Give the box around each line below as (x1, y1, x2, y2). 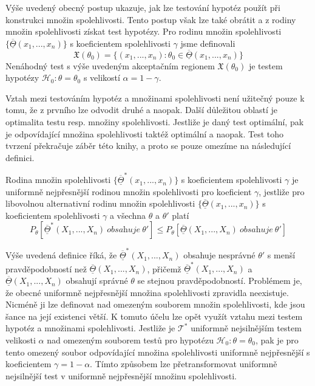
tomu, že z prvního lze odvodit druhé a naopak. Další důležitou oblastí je (5, 103, 278, 116)
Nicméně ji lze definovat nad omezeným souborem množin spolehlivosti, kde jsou (5, 298, 305, 311)
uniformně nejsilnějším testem (191, 322, 302, 334)
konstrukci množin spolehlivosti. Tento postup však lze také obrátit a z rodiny (5, 13, 296, 26)
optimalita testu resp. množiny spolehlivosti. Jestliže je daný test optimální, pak (5, 115, 304, 128)
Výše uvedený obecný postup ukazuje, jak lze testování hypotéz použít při (5, 1, 280, 13)
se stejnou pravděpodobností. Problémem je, (137, 274, 302, 287)
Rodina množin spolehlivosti (5, 173, 111, 186)
